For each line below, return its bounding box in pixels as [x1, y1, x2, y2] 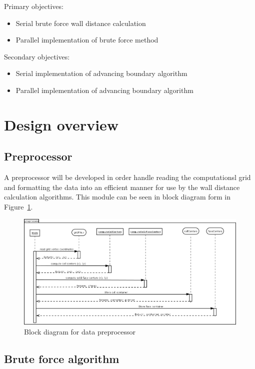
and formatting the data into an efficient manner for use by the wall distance [4, 181, 240, 192]
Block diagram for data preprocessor [24, 326, 135, 336]
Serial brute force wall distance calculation [15, 17, 146, 28]
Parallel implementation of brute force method [15, 34, 158, 45]
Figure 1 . [4, 201, 33, 211]
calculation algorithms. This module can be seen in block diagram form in [4, 191, 231, 202]
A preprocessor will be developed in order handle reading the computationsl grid [4, 172, 251, 182]
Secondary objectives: [4, 51, 70, 61]
